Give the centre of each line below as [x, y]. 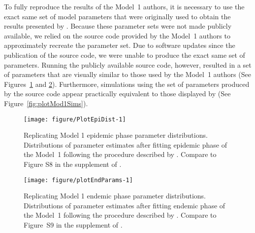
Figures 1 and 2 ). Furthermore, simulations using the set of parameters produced [127, 84]
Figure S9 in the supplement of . [73, 225]
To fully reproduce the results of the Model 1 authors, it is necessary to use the [124, 6]
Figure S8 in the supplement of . [73, 164]
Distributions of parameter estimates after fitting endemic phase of [125, 205]
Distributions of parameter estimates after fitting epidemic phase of [125, 144]
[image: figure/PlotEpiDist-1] [75, 119]
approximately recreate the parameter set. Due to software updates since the [120, 45]
